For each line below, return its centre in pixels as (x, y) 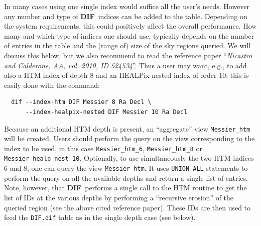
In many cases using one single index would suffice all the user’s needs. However (127, 6)
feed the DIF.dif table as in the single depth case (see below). (100, 217)
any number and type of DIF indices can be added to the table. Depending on (126, 16)
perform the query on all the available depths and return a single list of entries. (126, 178)
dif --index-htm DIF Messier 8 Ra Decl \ (81, 102)
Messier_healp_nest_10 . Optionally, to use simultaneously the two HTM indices (129, 158)
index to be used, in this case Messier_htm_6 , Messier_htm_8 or (103, 148)
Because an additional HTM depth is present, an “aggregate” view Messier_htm (127, 128)
